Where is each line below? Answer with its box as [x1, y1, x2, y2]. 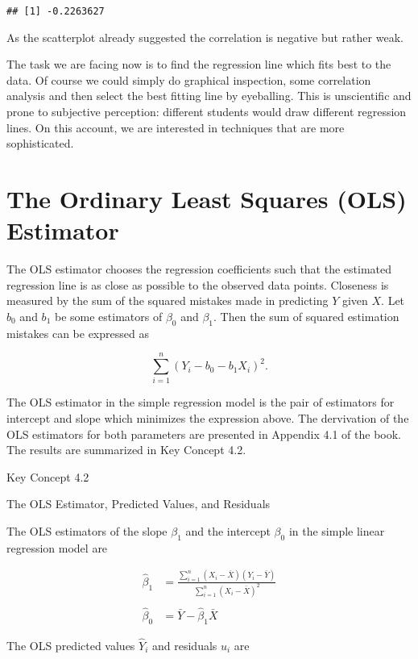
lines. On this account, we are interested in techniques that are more [6, 119, 345, 136]
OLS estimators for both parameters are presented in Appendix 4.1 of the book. [6, 425, 401, 442]
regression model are [6, 539, 108, 556]
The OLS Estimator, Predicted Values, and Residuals [6, 495, 271, 512]
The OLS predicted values [6, 636, 135, 653]
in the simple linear [288, 522, 385, 539]
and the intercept [185, 522, 271, 539]
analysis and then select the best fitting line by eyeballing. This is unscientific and [6, 87, 412, 104]
